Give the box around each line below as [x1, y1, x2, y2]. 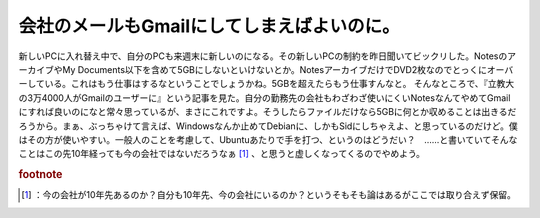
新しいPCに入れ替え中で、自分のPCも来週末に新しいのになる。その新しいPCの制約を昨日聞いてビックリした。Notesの [18, 50, 508, 62]
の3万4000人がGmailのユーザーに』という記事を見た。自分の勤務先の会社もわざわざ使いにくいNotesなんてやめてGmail [18, 91, 511, 104]
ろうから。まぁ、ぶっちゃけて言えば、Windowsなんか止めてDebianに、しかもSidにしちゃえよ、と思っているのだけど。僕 [18, 120, 519, 132]
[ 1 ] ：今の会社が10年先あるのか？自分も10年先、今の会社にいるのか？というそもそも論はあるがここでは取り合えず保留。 [21, 189, 517, 201]
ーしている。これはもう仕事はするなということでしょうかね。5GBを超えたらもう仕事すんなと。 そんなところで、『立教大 [18, 78, 515, 90]
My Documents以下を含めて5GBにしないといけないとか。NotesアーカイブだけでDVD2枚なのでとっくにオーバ [61, 63, 514, 75]
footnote [18, 168, 63, 182]
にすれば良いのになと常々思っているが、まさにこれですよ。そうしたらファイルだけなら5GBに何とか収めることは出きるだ [18, 106, 517, 118]
